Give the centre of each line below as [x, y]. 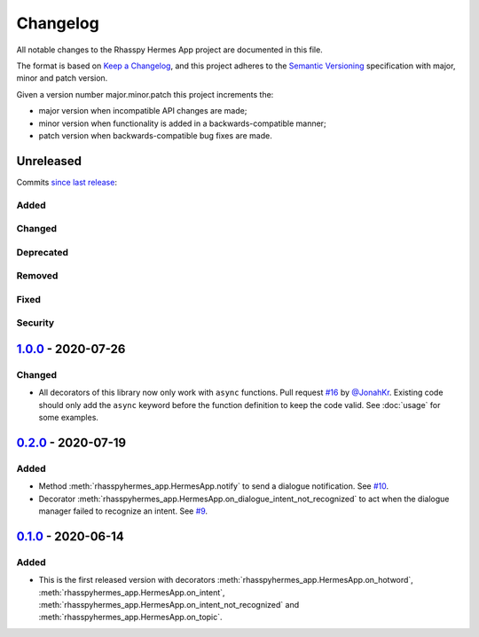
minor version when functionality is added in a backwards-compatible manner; [183, 123]
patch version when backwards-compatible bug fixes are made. [155, 135]
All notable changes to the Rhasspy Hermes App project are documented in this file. [169, 50]
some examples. [69, 418]
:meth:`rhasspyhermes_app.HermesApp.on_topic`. [130, 617]
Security [35, 323]
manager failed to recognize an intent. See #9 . [123, 511]
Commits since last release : [67, 182]
